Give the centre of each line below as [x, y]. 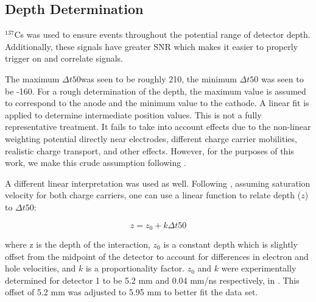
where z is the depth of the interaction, [78, 244]
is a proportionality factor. [135, 268]
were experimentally [259, 268]
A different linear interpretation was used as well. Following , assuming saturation [158, 183]
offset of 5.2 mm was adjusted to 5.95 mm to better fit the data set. [132, 292]
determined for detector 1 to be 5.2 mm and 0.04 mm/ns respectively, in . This [152, 280]
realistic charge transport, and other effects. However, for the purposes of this [149, 150]
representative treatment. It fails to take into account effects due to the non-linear [158, 127]
